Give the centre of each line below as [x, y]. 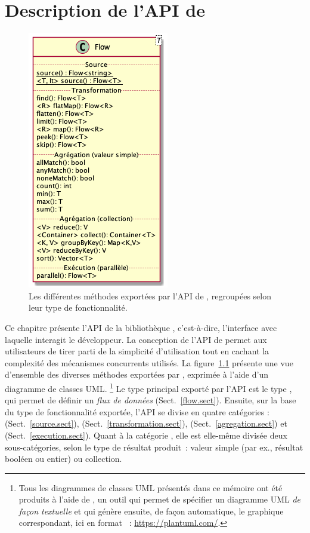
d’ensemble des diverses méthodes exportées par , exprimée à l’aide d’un [137, 374]
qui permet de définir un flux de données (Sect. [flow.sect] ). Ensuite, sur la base [151, 400]
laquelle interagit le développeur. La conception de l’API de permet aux [136, 339]
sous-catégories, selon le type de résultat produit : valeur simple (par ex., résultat [154, 447]
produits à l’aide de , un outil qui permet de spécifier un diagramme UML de [160, 499]
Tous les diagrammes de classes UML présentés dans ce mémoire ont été [151, 487]
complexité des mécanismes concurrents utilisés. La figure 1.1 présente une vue [149, 362]
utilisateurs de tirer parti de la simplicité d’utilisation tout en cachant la [137, 351]
